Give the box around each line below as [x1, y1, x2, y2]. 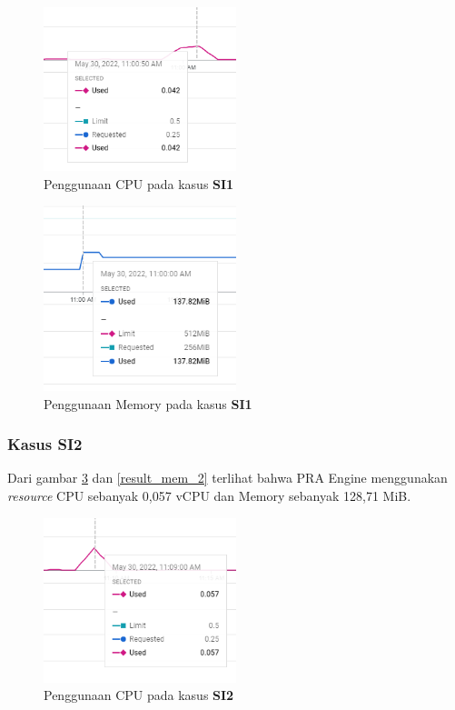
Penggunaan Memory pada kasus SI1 [44, 394, 252, 413]
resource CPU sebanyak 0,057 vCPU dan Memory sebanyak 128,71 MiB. [7, 485, 411, 505]
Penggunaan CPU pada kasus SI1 [44, 174, 234, 193]
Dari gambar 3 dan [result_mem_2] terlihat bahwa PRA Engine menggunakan [7, 468, 448, 487]
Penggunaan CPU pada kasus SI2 [44, 685, 234, 705]
